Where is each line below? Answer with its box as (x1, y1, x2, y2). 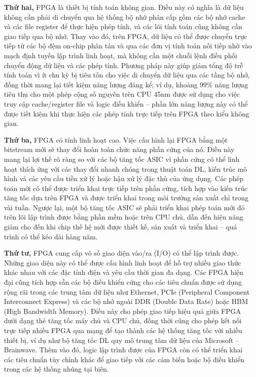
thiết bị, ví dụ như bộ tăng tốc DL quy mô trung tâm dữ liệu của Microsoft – (4, 335, 239, 345)
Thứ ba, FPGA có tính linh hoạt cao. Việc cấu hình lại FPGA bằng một (4, 134, 228, 145)
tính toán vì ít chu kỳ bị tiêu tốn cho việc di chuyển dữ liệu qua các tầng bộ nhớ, (4, 70, 250, 80)
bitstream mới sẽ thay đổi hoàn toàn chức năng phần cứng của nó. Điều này (4, 144, 235, 154)
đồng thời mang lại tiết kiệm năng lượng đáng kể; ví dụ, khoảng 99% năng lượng (4, 79, 249, 89)
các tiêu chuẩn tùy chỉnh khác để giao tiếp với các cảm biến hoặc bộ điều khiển (4, 354, 245, 364)
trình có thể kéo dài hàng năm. (4, 231, 98, 241)
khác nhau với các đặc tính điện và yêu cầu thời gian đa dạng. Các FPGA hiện (4, 267, 244, 277)
